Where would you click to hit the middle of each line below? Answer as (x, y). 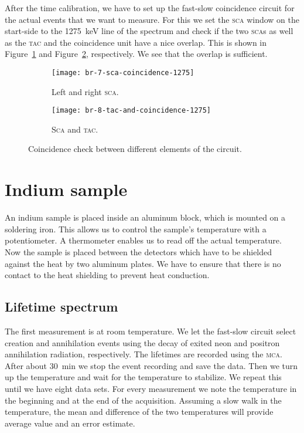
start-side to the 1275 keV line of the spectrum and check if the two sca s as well (149, 31)
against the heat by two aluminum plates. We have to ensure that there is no (143, 263)
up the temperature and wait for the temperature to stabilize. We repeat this (143, 377)
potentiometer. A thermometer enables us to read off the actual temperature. (143, 240)
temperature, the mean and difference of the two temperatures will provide (139, 412)
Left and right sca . (85, 91)
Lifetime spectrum (62, 307)
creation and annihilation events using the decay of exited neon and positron (142, 342)
